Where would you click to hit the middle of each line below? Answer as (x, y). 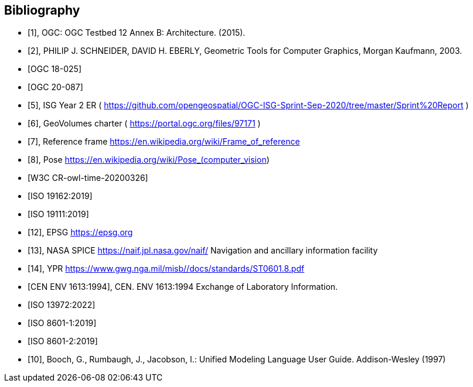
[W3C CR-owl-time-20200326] (88, 178)
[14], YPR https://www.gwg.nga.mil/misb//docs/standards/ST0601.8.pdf (166, 269)
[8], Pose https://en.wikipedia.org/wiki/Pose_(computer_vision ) (149, 160)
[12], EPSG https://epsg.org (80, 232)
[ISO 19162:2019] (60, 196)
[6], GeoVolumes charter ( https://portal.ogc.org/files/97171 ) (144, 124)
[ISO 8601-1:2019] (62, 323)
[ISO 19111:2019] (58, 214)
